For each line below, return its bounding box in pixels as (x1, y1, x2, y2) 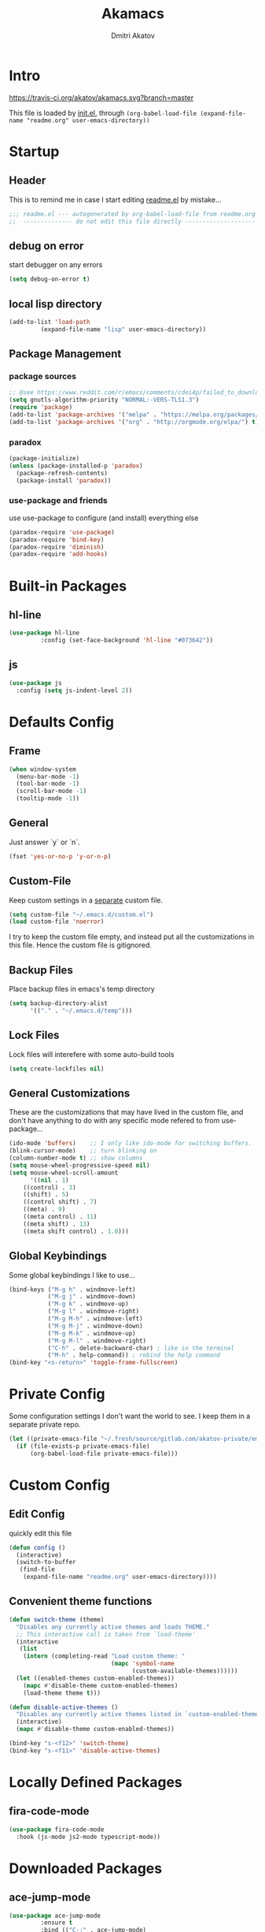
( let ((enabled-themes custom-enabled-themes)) (16, 1674, 175, 1682)
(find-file (19, 1565, 56, 1573)
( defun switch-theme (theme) (9, 1615, 105, 1624)
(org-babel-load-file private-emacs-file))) (29, 1450, 179, 1457)
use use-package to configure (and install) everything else (9, 513, 199, 523)
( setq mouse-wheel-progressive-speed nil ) (9, 1161, 150, 1169)
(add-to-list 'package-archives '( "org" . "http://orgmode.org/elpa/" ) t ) (9, 418, 259, 426)
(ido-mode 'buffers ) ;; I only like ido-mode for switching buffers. (9, 1140, 252, 1148)
